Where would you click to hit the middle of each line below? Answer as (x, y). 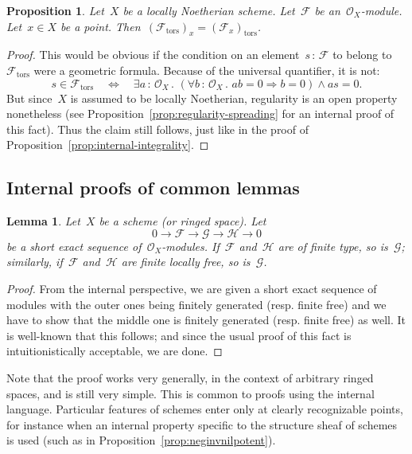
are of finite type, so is (333, 246)
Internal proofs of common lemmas (153, 188)
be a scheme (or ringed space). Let (183, 221)
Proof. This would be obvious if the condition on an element (153, 55)
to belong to (362, 55)
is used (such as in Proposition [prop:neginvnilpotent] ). (141, 440)
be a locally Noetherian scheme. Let (209, 10)
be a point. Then (101, 26)
